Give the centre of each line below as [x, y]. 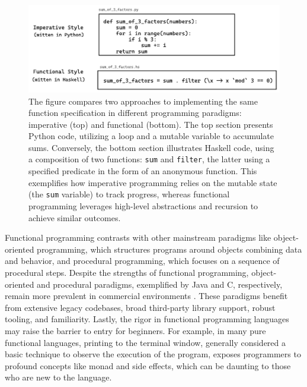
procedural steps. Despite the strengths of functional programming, [127, 272]
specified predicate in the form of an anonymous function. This [143, 171]
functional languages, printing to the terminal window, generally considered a [145, 342]
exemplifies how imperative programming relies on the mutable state [153, 182]
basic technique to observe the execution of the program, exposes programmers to [153, 354]
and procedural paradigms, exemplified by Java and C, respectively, [160, 284]
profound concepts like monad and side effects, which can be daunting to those [148, 365]
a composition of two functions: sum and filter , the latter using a [149, 159]
